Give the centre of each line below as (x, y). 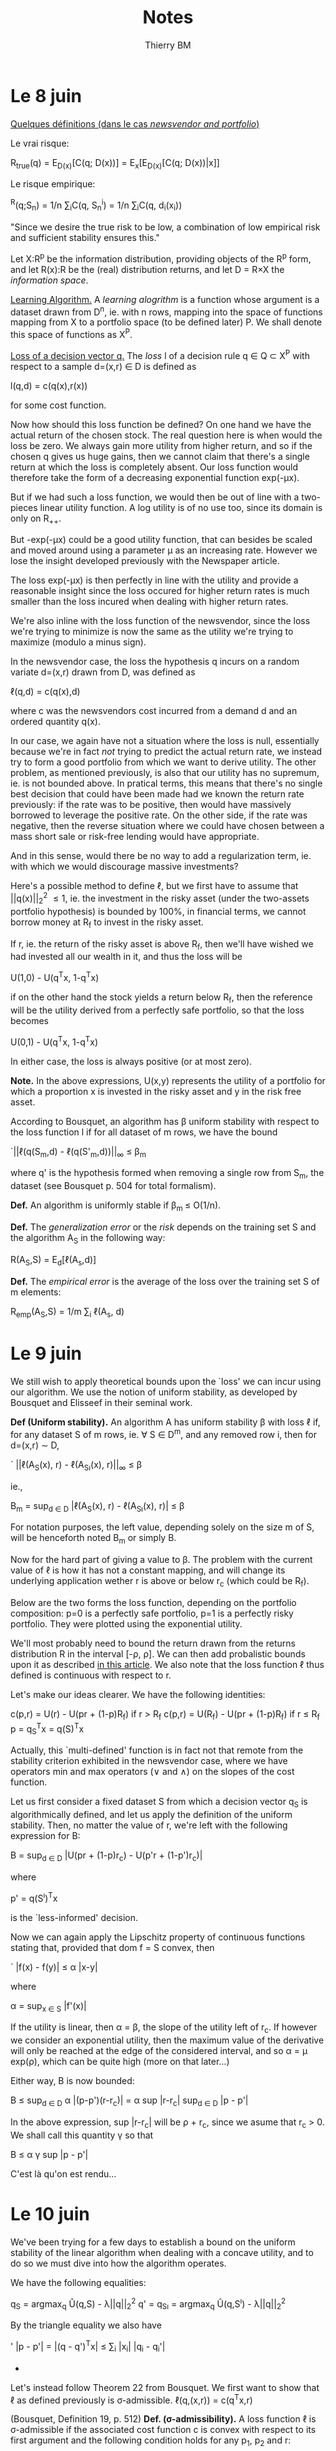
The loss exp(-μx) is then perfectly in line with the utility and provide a (154, 580)
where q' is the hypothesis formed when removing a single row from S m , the (167, 1174)
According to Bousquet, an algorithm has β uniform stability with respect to (165, 1121)
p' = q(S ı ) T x (34, 1897)
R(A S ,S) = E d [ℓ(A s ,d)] (53, 1260)
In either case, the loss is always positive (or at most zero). (131, 1061)
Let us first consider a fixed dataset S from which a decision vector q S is (159, 1803)
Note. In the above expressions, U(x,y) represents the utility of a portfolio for (168, 1080)
